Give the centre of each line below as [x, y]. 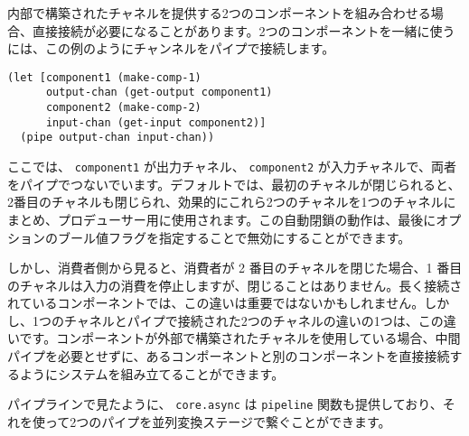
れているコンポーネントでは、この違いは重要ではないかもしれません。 [216, 303]
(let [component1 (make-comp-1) [104, 77]
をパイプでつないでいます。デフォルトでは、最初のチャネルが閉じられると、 [234, 184]
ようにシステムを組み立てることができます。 [152, 373]
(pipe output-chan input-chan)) [117, 138]
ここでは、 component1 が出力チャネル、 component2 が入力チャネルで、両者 [232, 167]
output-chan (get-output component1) [159, 93]
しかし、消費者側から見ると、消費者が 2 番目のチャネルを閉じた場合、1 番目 [235, 268]
